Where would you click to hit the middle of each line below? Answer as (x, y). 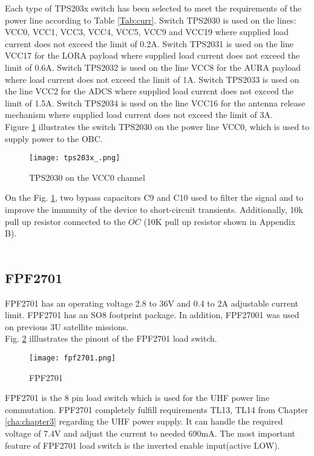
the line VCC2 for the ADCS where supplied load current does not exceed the (149, 91)
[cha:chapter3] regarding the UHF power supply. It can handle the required (144, 421)
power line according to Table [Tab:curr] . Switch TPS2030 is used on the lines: (151, 20)
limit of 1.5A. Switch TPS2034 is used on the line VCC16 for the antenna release (155, 103)
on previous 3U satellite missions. (67, 326)
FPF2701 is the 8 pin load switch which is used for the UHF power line (137, 398)
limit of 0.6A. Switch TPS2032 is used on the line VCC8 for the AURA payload (153, 67)
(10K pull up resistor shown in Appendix (220, 221)
